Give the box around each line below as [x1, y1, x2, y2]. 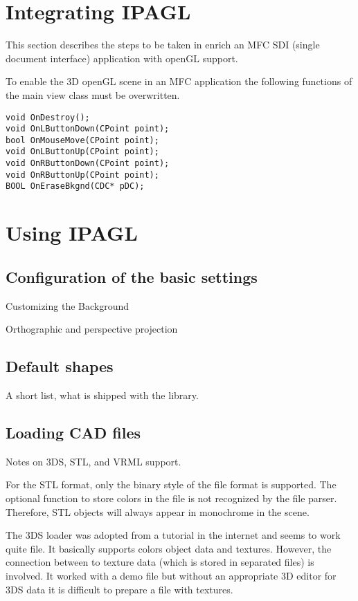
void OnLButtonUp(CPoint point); [6, 147, 159, 157]
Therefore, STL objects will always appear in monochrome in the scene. [6, 504, 310, 519]
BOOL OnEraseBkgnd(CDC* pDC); [6, 181, 145, 192]
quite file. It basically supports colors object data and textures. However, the [6, 541, 332, 555]
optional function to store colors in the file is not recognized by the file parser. [6, 491, 337, 506]
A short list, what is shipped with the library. [6, 388, 199, 403]
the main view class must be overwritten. [6, 87, 180, 102]
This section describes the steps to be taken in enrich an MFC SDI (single [6, 37, 320, 52]
